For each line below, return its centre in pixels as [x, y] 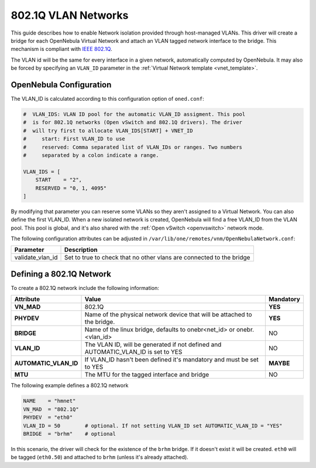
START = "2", [59, 180]
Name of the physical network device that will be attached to [168, 315]
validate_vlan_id [36, 258]
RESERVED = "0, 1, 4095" [71, 188]
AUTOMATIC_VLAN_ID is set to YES [133, 352]
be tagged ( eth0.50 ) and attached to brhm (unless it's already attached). [99, 457]
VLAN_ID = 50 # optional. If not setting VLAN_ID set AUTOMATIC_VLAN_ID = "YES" [153, 426]
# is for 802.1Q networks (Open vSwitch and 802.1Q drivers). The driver [133, 122]
